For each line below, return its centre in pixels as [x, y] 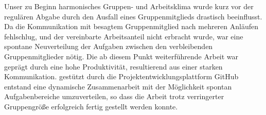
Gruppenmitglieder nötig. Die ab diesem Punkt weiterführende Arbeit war [121, 56]
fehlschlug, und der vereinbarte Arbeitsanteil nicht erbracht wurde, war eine [124, 36]
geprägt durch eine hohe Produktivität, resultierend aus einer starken [113, 66]
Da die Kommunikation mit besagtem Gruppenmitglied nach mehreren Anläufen [131, 26]
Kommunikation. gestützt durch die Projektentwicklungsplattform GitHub [121, 76]
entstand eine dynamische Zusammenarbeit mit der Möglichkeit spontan [118, 86]
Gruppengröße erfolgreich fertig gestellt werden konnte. [91, 106]
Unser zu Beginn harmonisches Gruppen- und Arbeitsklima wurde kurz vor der [129, 6]
